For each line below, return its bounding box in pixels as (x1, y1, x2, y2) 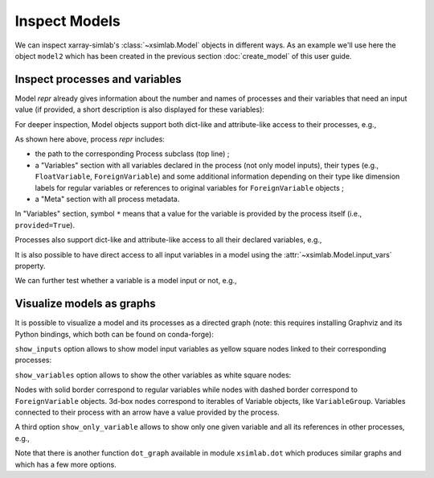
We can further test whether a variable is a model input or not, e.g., (14, 276, 237, 286)
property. (14, 261, 46, 270)
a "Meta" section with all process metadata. (35, 194, 180, 204)
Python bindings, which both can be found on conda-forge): (14, 329, 215, 339)
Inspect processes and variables (14, 72, 182, 86)
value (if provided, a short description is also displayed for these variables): (14, 105, 265, 114)
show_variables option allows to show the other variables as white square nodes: (14, 370, 292, 380)
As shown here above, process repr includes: (14, 134, 165, 144)
